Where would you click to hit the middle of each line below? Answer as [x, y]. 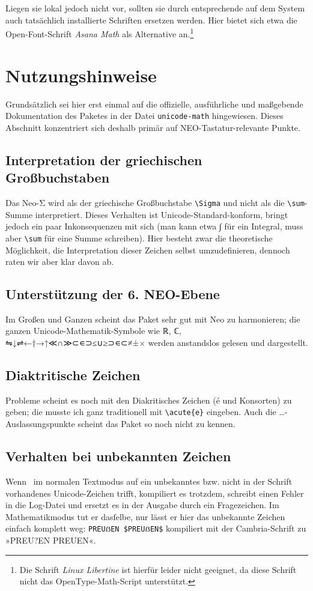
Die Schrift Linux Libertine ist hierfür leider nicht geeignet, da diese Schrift [158, 569]
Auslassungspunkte [40, 424]
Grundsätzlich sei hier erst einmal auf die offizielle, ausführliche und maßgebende [154, 104]
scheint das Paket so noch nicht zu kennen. [156, 424]
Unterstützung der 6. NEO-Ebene [113, 294]
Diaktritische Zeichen [73, 375]
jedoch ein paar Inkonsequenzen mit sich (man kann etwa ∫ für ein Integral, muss [154, 226]
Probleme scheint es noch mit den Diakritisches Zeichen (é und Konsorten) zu [149, 400]
